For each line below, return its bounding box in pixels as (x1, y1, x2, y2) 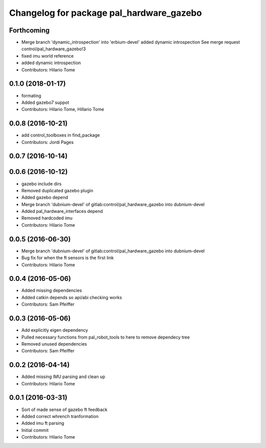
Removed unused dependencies (21, 341, 87, 347)
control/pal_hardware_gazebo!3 (21, 46, 86, 52)
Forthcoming (9, 26, 50, 34)
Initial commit (21, 427, 49, 433)
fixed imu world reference (21, 53, 74, 59)
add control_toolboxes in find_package (21, 132, 100, 138)
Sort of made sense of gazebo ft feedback (21, 407, 108, 413)
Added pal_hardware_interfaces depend (21, 208, 103, 214)
